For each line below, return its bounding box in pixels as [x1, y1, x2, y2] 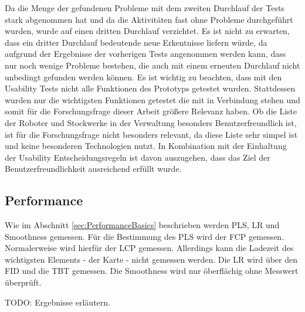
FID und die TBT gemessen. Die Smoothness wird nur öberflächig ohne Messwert [5, 264, 299, 277]
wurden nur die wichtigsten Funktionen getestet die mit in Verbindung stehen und [5, 93, 300, 106]
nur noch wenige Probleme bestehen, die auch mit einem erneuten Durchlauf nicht [5, 59, 300, 71]
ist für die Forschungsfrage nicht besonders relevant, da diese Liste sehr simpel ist [5, 128, 298, 140]
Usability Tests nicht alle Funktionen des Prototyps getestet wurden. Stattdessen [5, 82, 296, 94]
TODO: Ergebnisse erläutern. [5, 296, 110, 308]
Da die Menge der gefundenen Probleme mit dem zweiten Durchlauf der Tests [5, 2, 284, 13]
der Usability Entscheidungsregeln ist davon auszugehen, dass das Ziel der [5, 151, 270, 163]
